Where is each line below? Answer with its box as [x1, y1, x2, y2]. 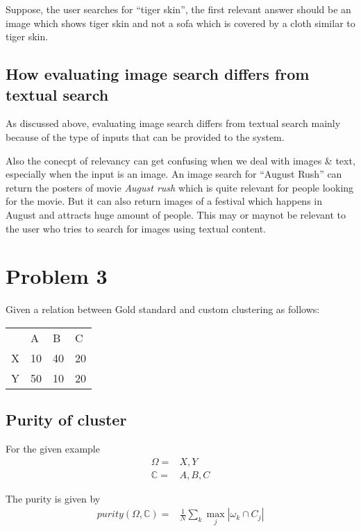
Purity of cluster [6, 409, 127, 430]
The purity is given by [6, 491, 101, 505]
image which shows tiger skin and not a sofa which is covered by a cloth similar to [6, 15, 355, 30]
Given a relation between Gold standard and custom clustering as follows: [6, 302, 320, 317]
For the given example [6, 441, 100, 456]
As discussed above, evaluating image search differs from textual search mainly [6, 116, 341, 130]
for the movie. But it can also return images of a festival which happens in [6, 194, 322, 208]
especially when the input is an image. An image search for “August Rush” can [6, 167, 342, 181]
